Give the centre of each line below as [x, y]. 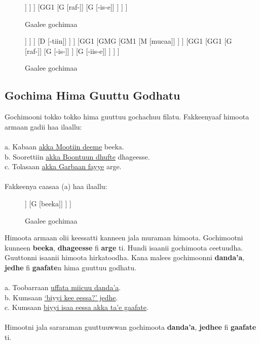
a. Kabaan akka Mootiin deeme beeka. [64, 146]
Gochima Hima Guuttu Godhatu [92, 95]
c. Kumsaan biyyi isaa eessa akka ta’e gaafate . [77, 307]
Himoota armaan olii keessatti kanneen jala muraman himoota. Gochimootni [124, 238]
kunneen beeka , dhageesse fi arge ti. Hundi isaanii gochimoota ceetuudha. [124, 247]
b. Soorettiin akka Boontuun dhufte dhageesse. [77, 156]
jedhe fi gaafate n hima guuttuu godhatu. [70, 267]
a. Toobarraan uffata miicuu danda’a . [63, 287]
